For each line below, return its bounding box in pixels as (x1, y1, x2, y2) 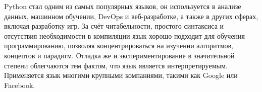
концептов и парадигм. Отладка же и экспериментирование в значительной (4, 50, 235, 60)
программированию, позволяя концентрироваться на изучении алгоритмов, (4, 40, 234, 51)
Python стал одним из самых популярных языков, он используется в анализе (4, 1, 241, 11)
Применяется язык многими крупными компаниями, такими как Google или (4, 70, 238, 80)
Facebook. (4, 79, 35, 90)
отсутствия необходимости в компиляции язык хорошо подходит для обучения (4, 30, 245, 41)
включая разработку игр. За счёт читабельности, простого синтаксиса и (4, 21, 224, 31)
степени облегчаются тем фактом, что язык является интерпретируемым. (4, 60, 228, 70)
